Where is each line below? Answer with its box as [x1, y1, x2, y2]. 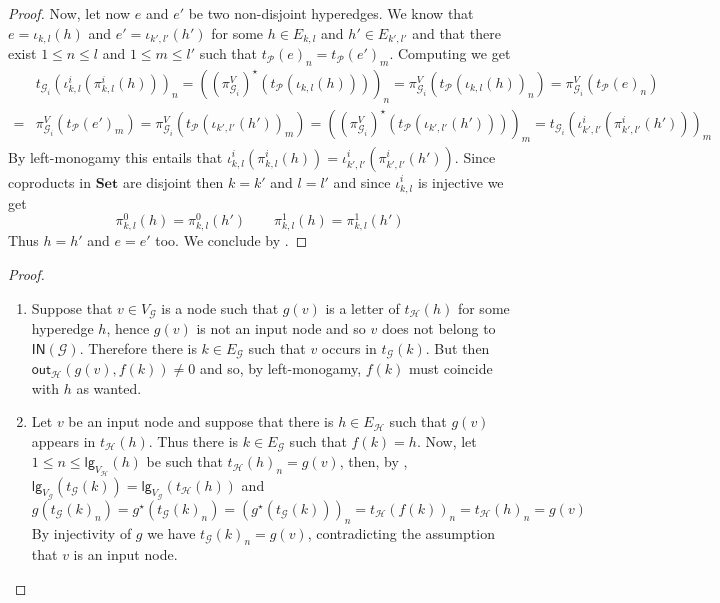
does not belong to [381, 318, 496, 339]
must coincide [409, 358, 493, 379]
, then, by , [339, 451, 408, 472]
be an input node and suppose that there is [68, 411, 334, 432]
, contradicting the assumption [307, 522, 495, 543]
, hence [106, 318, 150, 339]
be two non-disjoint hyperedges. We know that [188, 3, 474, 23]
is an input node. [73, 544, 178, 565]
